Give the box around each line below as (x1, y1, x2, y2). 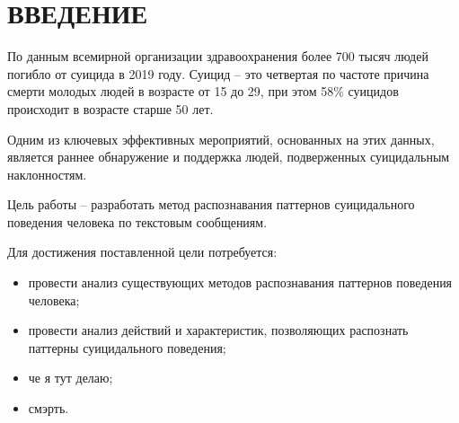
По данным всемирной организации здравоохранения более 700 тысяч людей (7, 47, 428, 66)
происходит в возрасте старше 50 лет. (7, 99, 214, 118)
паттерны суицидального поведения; (28, 338, 226, 357)
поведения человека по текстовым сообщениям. (7, 212, 268, 231)
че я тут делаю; (28, 368, 113, 387)
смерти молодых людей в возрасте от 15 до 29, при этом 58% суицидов (7, 82, 399, 101)
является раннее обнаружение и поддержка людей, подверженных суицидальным (7, 147, 450, 166)
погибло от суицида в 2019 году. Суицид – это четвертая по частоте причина (7, 64, 429, 83)
